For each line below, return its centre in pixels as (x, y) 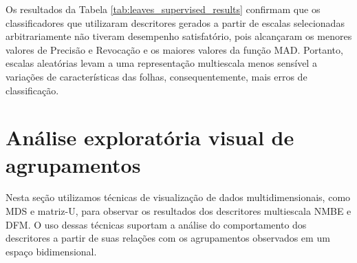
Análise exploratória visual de (150, 137)
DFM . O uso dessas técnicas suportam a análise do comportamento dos (156, 224)
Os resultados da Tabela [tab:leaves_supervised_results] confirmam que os (163, 9)
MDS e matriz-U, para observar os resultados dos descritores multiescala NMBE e (178, 211)
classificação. (32, 90)
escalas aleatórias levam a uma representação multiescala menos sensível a (161, 63)
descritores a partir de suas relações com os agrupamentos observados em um (168, 238)
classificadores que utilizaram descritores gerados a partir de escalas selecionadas (175, 22)
